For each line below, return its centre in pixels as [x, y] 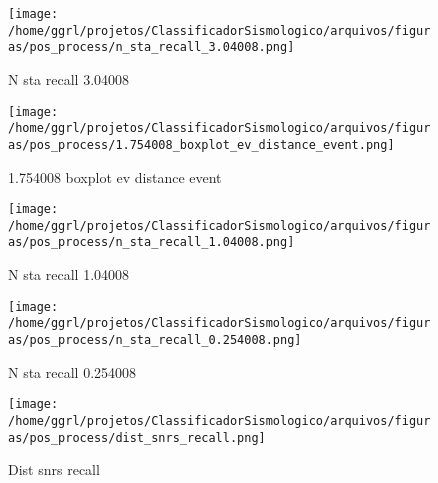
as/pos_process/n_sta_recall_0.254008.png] [155, 340]
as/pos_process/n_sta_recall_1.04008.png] [151, 242]
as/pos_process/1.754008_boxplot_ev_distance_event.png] [201, 144]
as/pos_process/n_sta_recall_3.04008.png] [151, 47]
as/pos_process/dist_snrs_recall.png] [137, 437]
